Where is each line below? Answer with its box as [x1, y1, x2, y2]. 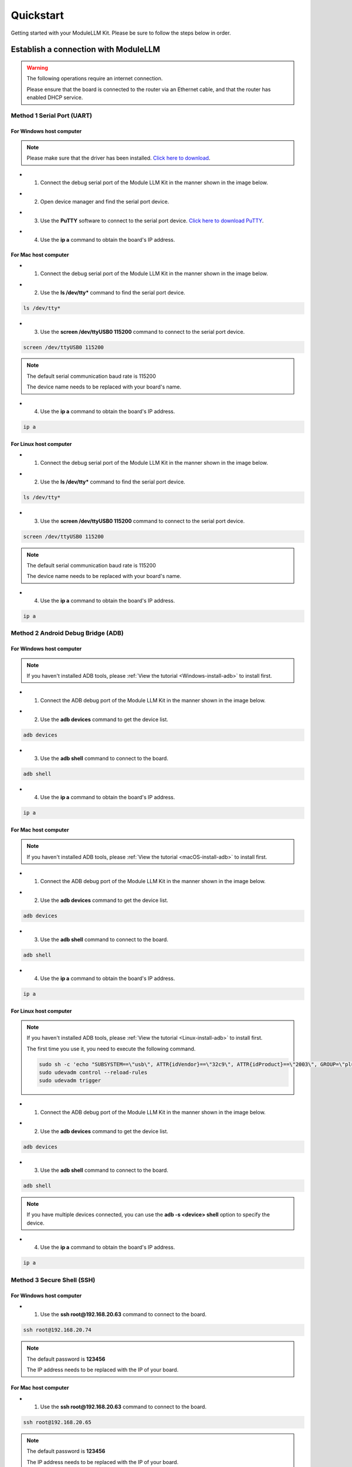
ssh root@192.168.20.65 [23, 1419, 92, 1425]
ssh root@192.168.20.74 [23, 1327, 92, 1333]
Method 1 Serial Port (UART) [11, 111, 92, 120]
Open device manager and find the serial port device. [40, 198, 170, 205]
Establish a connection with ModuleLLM [11, 45, 161, 55]
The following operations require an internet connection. [26, 75, 163, 82]
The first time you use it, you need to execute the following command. [26, 1045, 196, 1052]
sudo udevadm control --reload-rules [39, 1069, 148, 1076]
